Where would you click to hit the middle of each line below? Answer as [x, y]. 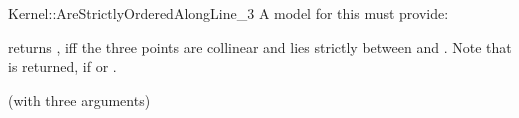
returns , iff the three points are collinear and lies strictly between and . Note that [260, 46]
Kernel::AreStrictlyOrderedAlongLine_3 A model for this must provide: [228, 13]
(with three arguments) [79, 99]
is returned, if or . [62, 66]
